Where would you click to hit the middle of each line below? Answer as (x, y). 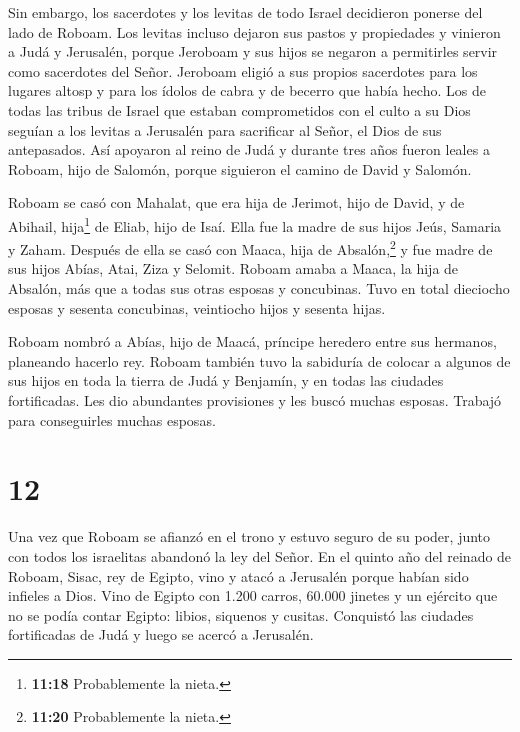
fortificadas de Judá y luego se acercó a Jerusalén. (161, 634)
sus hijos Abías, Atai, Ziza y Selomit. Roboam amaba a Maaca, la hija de (233, 268)
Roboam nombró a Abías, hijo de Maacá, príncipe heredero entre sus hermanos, (252, 341)
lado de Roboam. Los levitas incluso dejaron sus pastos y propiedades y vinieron (254, 31)
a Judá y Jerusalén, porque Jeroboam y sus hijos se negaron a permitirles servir (253, 51)
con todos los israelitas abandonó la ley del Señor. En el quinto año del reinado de (260, 555)
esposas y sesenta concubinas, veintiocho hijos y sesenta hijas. (197, 307)
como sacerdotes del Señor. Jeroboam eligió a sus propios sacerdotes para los (243, 70)
